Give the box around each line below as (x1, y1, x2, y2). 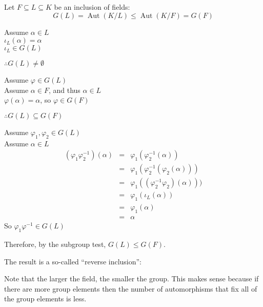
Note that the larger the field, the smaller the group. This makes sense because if (4, 273, 259, 284)
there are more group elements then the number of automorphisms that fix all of (4, 283, 257, 294)
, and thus (48, 84, 80, 95)
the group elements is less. (4, 293, 87, 304)
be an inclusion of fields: (54, 2, 130, 12)
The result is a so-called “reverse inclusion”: (4, 256, 142, 266)
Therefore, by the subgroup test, (4, 238, 106, 249)
